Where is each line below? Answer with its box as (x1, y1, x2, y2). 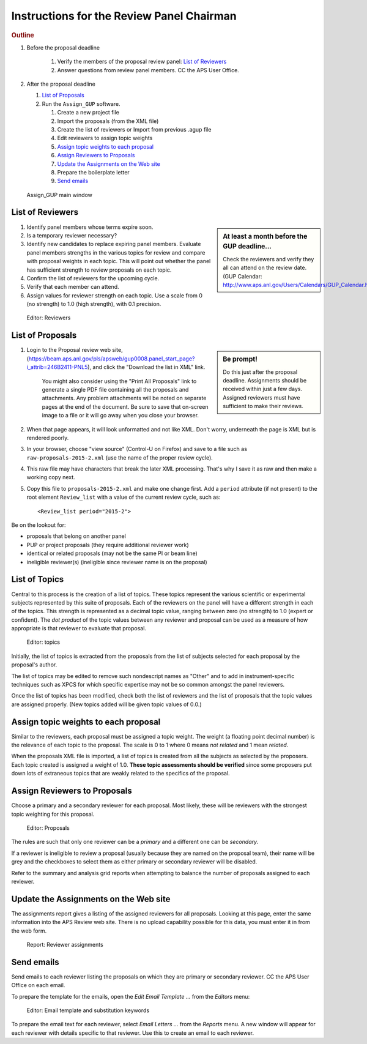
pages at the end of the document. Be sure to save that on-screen (42, 403, 209, 410)
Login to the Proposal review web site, (26, 346, 123, 354)
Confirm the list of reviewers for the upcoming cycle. (26, 274, 160, 282)
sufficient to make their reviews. (223, 403, 304, 410)
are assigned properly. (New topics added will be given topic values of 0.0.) (11, 701, 202, 708)
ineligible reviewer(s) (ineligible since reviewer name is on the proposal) (26, 558, 207, 565)
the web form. (11, 927, 47, 934)
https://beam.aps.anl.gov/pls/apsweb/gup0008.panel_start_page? (28, 355, 195, 362)
